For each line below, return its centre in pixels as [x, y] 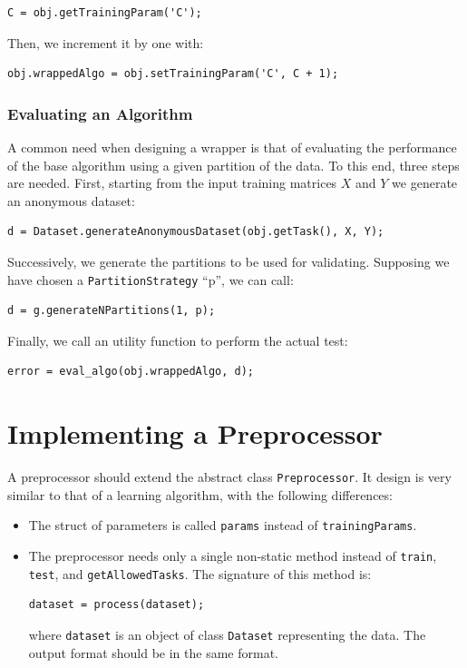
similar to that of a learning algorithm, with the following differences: [200, 494]
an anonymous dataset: [71, 200]
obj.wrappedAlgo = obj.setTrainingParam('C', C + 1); [173, 74]
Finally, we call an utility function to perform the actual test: [178, 340]
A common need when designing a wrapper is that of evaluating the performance [232, 147]
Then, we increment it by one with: [106, 42]
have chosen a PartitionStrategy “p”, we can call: [151, 279]
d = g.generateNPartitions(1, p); [112, 311]
